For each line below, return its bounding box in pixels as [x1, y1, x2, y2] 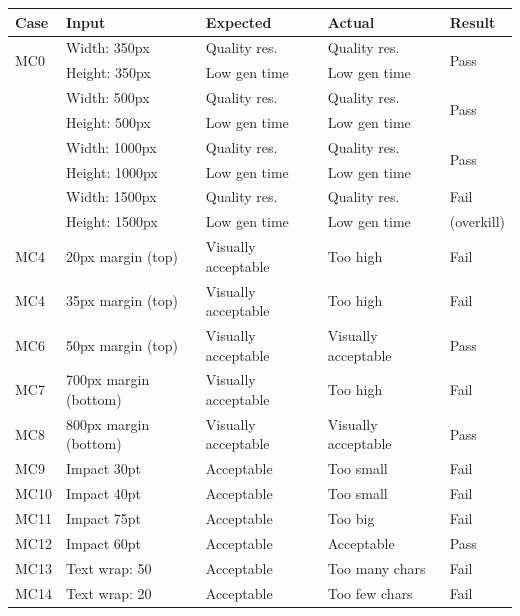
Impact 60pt [65, 532, 142, 553]
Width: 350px [65, 37, 150, 58]
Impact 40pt [65, 483, 142, 504]
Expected [205, 11, 272, 32]
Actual [327, 11, 375, 32]
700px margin [65, 369, 150, 390]
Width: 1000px [65, 136, 157, 157]
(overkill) [449, 211, 505, 232]
